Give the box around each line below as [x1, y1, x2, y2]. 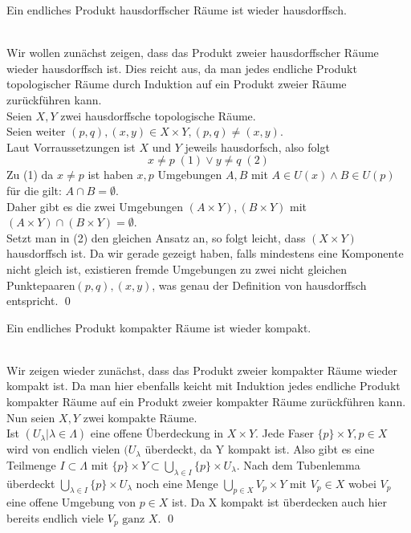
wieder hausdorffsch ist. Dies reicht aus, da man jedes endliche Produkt [6, 59, 357, 76]
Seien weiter [6, 123, 66, 140]
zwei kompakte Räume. [83, 409, 197, 425]
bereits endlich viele [6, 510, 104, 527]
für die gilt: [6, 181, 62, 198]
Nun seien [6, 409, 55, 425]
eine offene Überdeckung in [90, 425, 224, 441]
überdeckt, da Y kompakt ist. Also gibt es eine [144, 441, 375, 458]
